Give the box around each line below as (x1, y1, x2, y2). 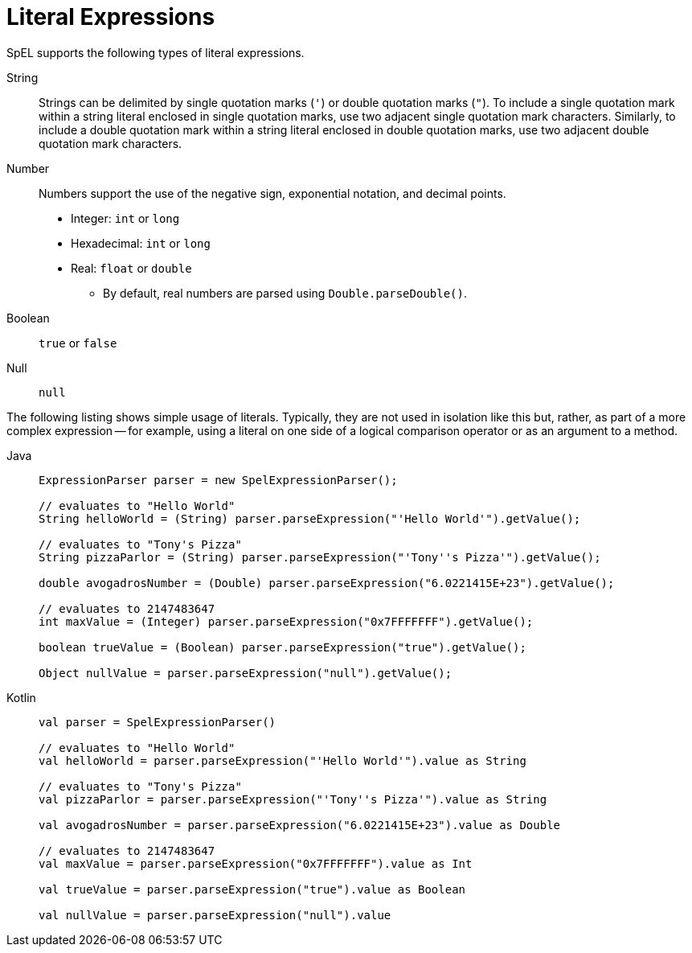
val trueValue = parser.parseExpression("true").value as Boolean (39, 882, 466, 896)
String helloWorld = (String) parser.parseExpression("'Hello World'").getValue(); (39, 511, 581, 525)
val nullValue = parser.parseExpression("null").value (39, 908, 391, 922)
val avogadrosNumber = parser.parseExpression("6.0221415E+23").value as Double (39, 818, 561, 832)
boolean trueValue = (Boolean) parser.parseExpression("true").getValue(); (39, 640, 526, 654)
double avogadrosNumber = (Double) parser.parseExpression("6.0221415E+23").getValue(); (39, 576, 615, 589)
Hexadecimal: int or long (71, 236, 211, 250)
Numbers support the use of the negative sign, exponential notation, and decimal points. (39, 186, 506, 200)
